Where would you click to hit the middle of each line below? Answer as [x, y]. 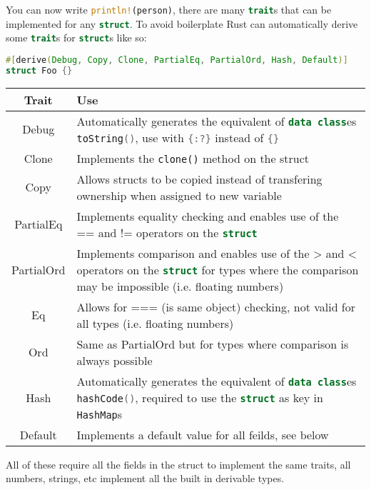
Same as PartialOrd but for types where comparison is [213, 344]
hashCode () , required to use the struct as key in [200, 397]
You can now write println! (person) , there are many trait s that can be [169, 9]
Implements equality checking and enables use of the [208, 216]
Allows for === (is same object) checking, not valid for [216, 306]
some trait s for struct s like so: [76, 37]
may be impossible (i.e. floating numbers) [180, 286]
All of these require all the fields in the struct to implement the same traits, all [178, 464]
